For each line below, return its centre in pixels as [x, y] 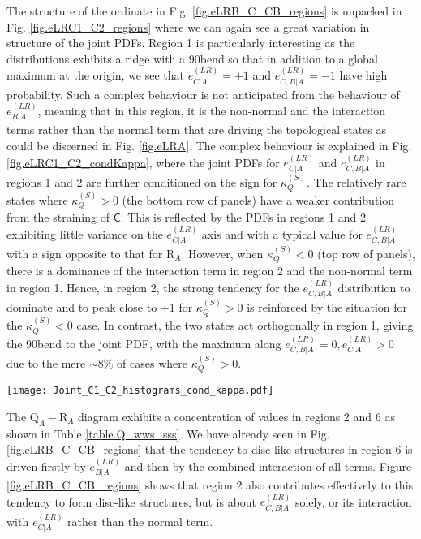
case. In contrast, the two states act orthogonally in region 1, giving [245, 325]
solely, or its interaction [353, 501]
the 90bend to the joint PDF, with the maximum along [144, 343]
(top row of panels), [366, 253]
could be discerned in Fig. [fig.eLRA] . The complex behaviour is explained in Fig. [209, 146]
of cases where [152, 362]
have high [363, 75]
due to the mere [46, 362]
